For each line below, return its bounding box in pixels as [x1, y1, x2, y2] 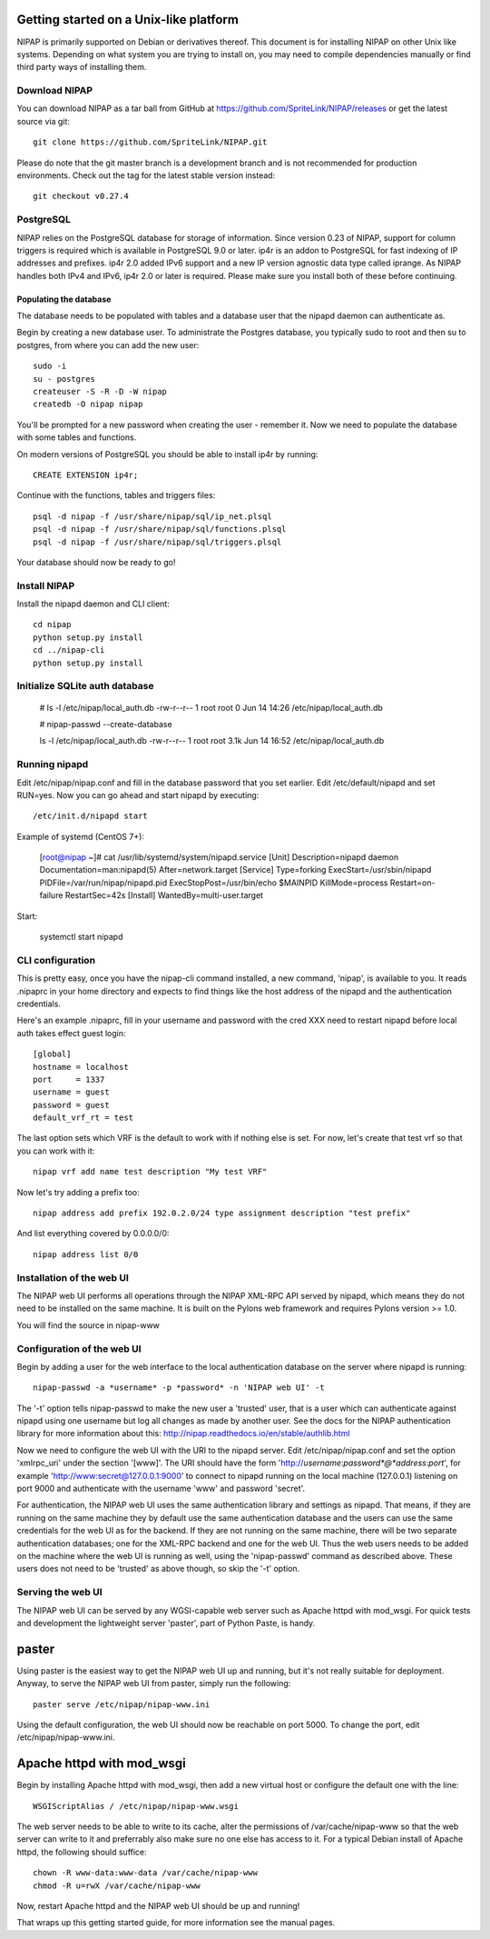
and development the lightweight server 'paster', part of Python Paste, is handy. [16, 1617, 316, 1628]
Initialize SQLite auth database [16, 680, 154, 693]
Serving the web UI [16, 1586, 103, 1599]
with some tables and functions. [16, 432, 137, 443]
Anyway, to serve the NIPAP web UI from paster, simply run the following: [16, 1678, 291, 1689]
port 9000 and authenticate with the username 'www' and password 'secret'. [16, 1483, 306, 1494]
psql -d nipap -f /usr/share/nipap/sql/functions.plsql [33, 524, 287, 535]
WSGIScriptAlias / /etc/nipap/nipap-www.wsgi [33, 1801, 240, 1811]
